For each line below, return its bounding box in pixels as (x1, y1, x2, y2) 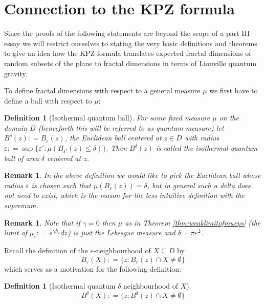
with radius (184, 132, 219, 143)
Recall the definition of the (4, 245, 88, 256)
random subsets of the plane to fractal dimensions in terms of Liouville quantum (4, 57, 257, 68)
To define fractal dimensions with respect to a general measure (4, 85, 201, 96)
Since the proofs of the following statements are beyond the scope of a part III (4, 28, 250, 38)
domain (4, 122, 28, 133)
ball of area (4, 152, 39, 163)
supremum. (4, 200, 38, 211)
